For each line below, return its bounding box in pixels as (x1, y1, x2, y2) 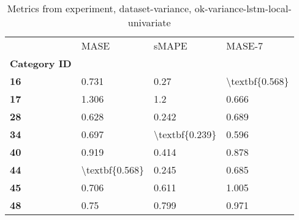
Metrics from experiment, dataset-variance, (7, 1, 192, 15)
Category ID (10, 56, 72, 70)
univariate (127, 15, 171, 29)
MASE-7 (226, 38, 263, 53)
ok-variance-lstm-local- (194, 1, 292, 15)
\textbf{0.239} (154, 127, 217, 141)
